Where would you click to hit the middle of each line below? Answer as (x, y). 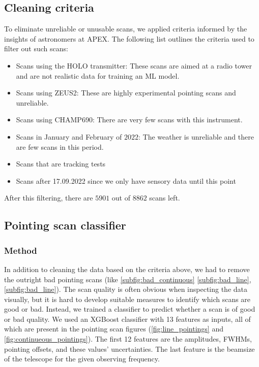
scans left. (165, 198)
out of (121, 198)
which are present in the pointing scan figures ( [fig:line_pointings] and (114, 329)
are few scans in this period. (60, 146)
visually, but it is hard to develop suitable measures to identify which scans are (127, 299)
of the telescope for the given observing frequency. (82, 359)
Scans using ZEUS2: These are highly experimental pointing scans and (126, 93)
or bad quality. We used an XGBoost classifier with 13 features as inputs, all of (127, 319)
